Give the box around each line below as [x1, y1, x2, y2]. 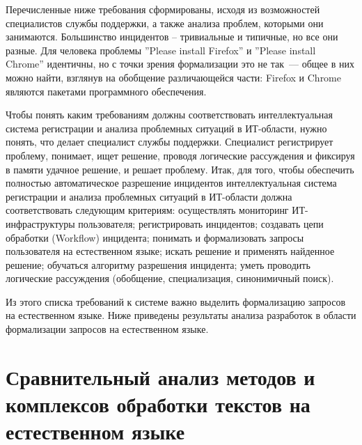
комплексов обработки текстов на [6, 390, 310, 419]
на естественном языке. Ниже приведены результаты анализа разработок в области [6, 308, 356, 322]
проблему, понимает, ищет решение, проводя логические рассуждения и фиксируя [6, 148, 355, 162]
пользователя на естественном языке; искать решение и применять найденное [6, 244, 335, 258]
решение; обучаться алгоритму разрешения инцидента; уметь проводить [6, 257, 310, 272]
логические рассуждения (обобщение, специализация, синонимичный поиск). [6, 271, 334, 286]
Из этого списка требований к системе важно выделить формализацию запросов [6, 294, 346, 309]
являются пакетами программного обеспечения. [6, 84, 207, 98]
